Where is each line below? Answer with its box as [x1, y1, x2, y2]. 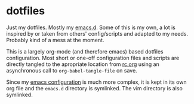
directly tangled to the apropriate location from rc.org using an [6, 61, 160, 68]
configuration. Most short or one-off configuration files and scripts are [6, 54, 180, 61]
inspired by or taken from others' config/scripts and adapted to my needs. [6, 30, 188, 37]
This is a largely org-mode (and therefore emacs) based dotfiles [6, 48, 164, 55]
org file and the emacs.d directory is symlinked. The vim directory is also [6, 84, 183, 92]
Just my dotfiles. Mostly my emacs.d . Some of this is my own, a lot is [6, 24, 176, 31]
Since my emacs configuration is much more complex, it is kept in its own [6, 78, 187, 86]
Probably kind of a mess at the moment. [6, 36, 104, 43]
